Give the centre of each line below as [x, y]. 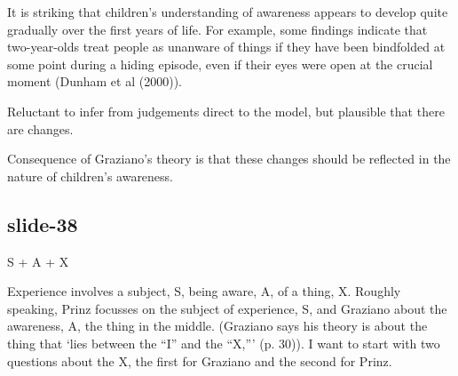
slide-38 [43, 224]
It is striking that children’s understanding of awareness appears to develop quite [228, 12]
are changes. [40, 128]
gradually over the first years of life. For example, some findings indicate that [217, 29]
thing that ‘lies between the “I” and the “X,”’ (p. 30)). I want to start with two [224, 343]
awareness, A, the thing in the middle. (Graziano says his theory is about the [217, 326]
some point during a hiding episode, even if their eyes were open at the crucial [220, 64]
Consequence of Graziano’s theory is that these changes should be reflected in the [229, 159]
